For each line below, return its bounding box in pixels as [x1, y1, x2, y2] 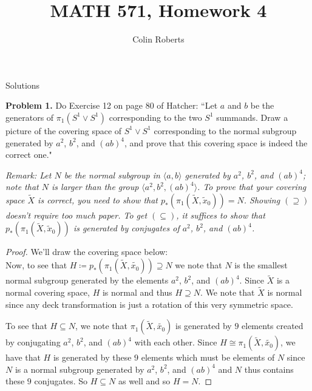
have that [5, 351, 41, 364]
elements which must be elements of [141, 351, 275, 364]
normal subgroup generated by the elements [5, 274, 169, 287]
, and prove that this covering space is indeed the [124, 136, 308, 149]
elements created [242, 319, 304, 332]
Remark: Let [5, 168, 52, 181]
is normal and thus [102, 286, 172, 299]
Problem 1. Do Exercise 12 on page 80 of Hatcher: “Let [5, 99, 218, 112]
